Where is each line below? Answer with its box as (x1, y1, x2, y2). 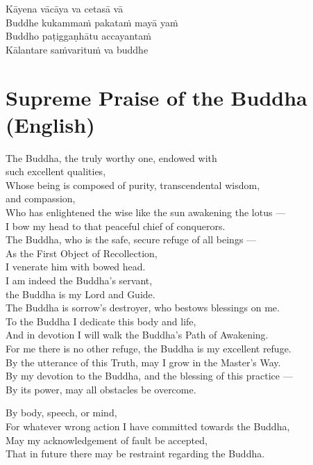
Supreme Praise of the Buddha (6, 83, 307, 111)
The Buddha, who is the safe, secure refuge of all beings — (6, 232, 257, 247)
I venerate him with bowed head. (6, 259, 146, 274)
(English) (6, 110, 95, 138)
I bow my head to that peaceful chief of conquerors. (6, 218, 226, 233)
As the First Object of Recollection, (6, 245, 158, 260)
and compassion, (6, 191, 76, 206)
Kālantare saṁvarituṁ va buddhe (6, 42, 149, 56)
